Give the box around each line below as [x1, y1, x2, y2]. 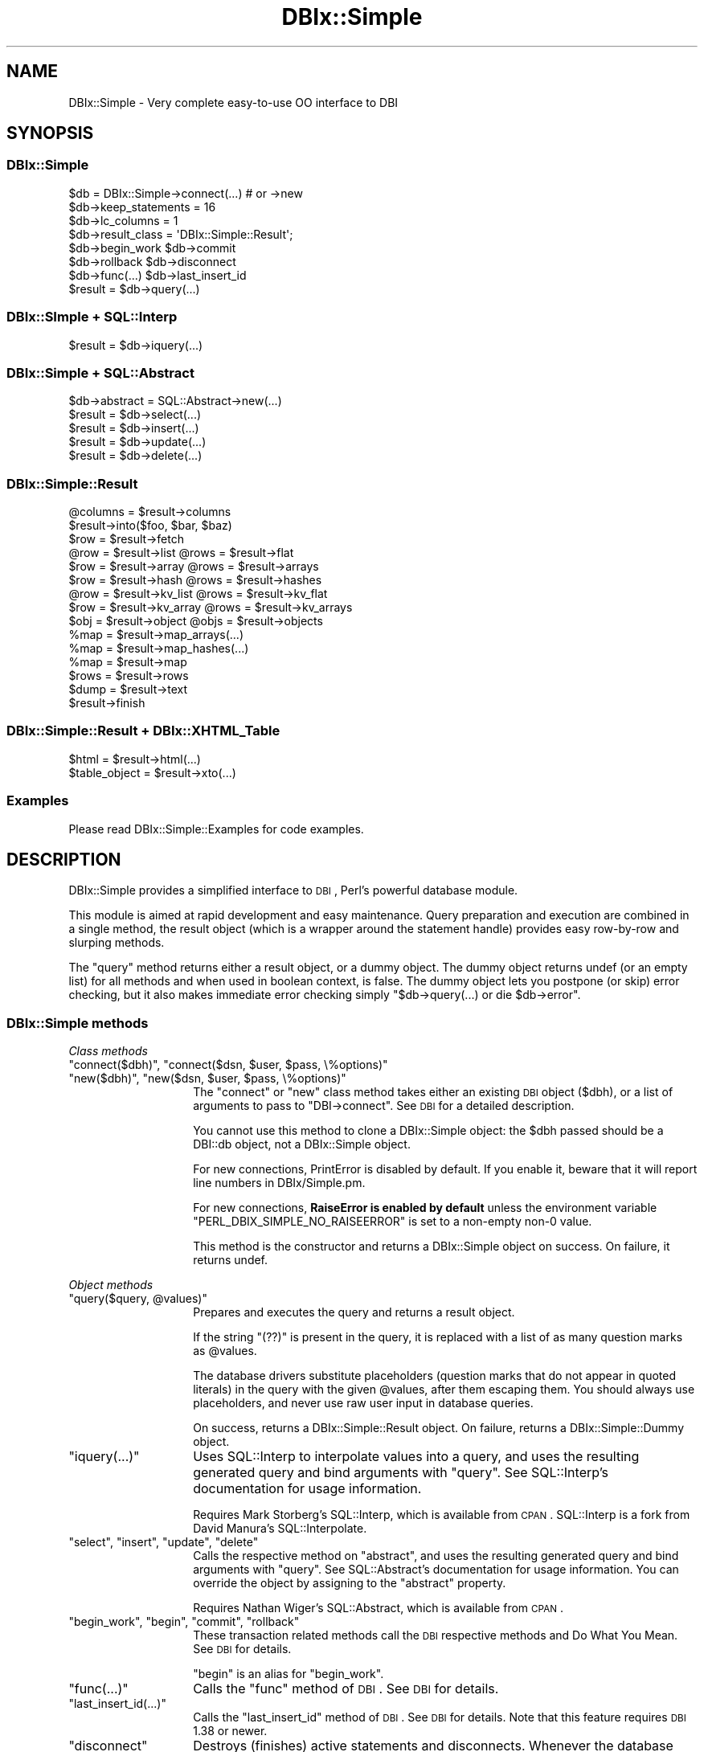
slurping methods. [68, 935, 165, 950]
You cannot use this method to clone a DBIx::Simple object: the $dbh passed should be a [193, 1124, 664, 1138]
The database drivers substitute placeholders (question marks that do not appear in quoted [193, 1369, 676, 1383]
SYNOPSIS [6, 123, 94, 144]
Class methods [68, 1044, 148, 1058]
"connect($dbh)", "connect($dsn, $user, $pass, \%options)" [68, 1058, 388, 1072]
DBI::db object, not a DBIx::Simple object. [193, 1137, 411, 1152]
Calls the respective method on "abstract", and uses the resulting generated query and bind [193, 1549, 679, 1563]
